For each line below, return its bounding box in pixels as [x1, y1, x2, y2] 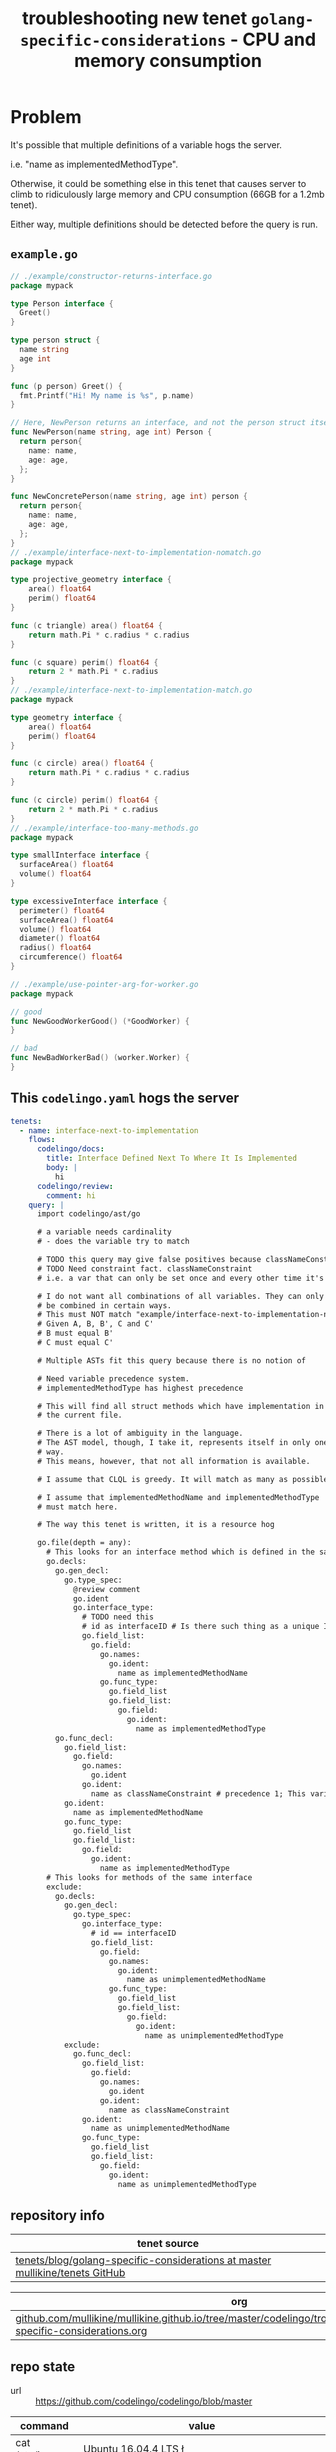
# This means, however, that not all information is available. [36, 1456, 311, 1466]
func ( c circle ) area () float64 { [10, 758, 155, 769]
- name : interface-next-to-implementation [19, 1125, 199, 1136]
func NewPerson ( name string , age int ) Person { [10, 427, 213, 437]
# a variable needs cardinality [36, 1227, 172, 1237]
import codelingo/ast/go [36, 1209, 141, 1219]
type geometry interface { [10, 712, 123, 722]
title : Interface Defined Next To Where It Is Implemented [46, 1153, 298, 1164]
